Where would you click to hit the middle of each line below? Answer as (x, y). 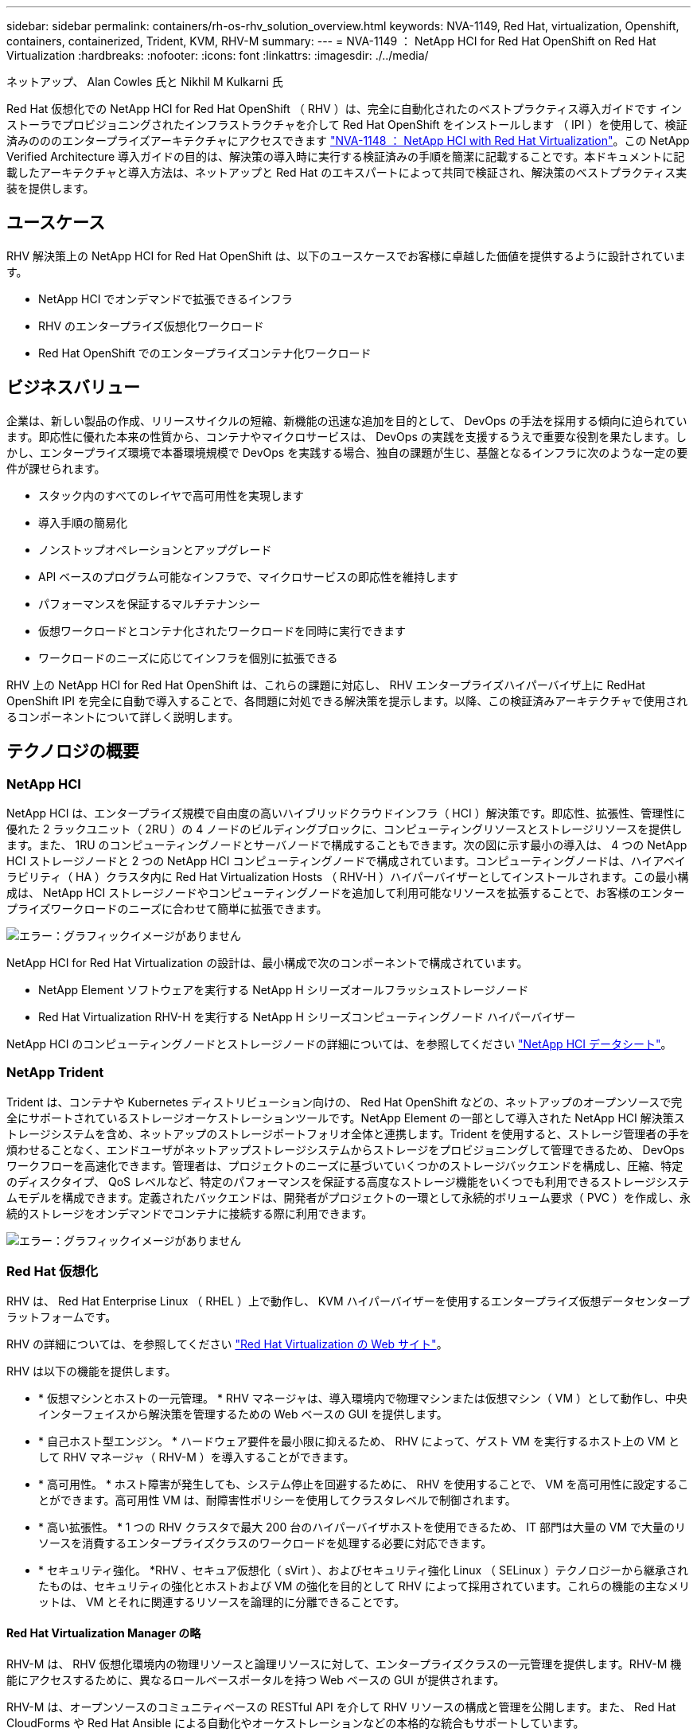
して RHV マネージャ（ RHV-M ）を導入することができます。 (197, 1457)
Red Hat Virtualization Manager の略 (104, 1633)
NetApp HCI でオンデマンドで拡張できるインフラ (165, 298)
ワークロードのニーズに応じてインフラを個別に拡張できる (188, 657)
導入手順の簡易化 (83, 522)
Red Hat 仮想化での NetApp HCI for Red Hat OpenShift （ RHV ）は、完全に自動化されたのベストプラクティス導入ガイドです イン (345, 109)
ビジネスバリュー (73, 388)
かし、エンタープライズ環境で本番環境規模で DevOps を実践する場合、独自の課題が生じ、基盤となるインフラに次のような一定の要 (347, 452)
